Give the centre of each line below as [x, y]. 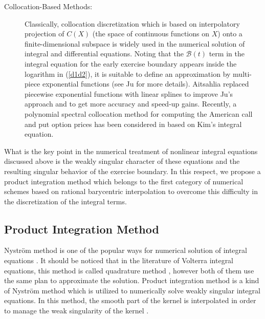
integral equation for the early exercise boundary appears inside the [131, 63]
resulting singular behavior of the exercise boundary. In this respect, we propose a [132, 171]
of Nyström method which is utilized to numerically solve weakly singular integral [132, 290]
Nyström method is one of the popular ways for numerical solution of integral [126, 250]
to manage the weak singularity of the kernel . [76, 311]
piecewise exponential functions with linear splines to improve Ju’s [129, 93]
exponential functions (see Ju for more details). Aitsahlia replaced [146, 84]
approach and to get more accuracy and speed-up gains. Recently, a [131, 104]
